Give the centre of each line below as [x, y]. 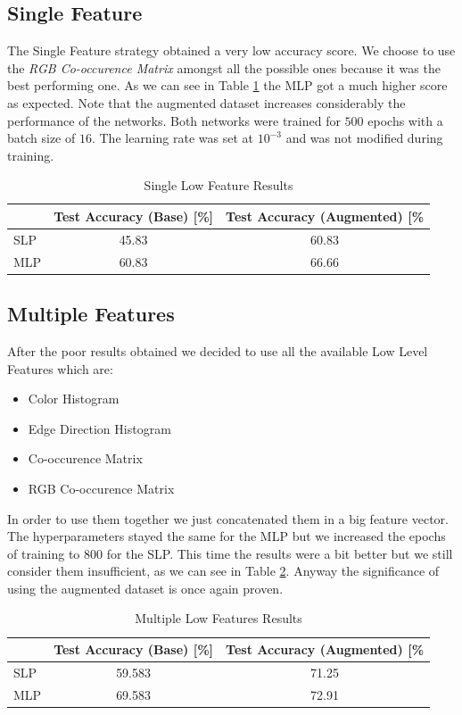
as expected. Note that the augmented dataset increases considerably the [206, 102]
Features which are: [60, 368]
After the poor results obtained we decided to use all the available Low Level [218, 350]
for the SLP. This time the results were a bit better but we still [280, 553]
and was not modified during [364, 138]
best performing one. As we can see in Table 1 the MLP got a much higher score [227, 85]
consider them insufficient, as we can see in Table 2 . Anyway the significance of [223, 571]
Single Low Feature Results [219, 185]
